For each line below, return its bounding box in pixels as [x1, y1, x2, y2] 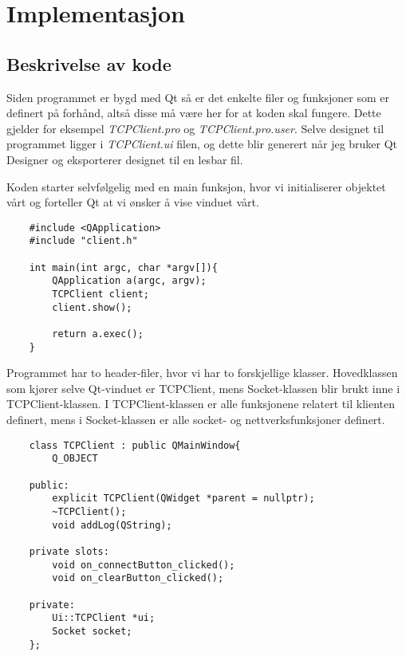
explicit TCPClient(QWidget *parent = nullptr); [52, 493, 315, 505]
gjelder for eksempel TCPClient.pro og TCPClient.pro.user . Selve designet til [6, 120, 384, 136]
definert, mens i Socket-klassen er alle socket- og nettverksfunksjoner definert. [6, 411, 385, 428]
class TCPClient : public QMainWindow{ [29, 439, 241, 451]
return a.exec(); [52, 328, 144, 340]
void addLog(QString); [52, 519, 172, 531]
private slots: [29, 545, 109, 557]
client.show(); [52, 301, 132, 313]
